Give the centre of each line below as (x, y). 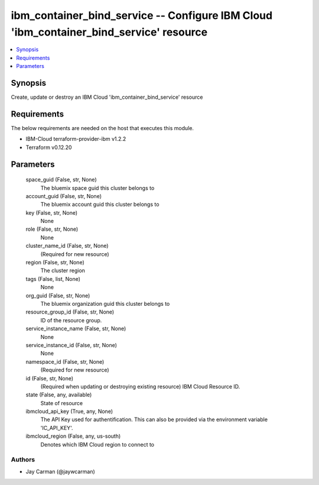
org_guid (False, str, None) (58, 295)
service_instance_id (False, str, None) (71, 345)
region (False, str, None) (55, 263)
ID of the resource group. (71, 320)
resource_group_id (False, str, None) (70, 312)
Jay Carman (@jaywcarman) (61, 471)
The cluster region (63, 271)
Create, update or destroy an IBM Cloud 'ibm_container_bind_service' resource (107, 97)
